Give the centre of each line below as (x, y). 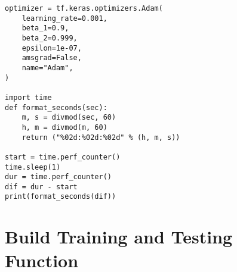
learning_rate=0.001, (64, 18)
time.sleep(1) (33, 167)
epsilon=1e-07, (52, 48)
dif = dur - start (41, 187)
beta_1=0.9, (45, 28)
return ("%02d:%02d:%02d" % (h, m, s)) (101, 137)
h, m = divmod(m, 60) (64, 127)
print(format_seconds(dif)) (61, 197)
